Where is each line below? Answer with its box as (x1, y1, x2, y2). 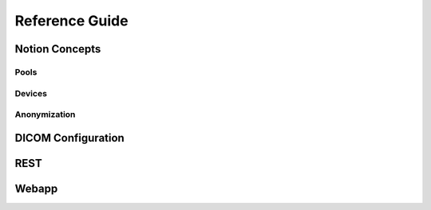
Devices (14, 87, 48, 99)
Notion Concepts (14, 42, 101, 56)
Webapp (14, 181, 58, 195)
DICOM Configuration (14, 131, 125, 145)
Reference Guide (14, 12, 129, 29)
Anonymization (14, 109, 76, 120)
